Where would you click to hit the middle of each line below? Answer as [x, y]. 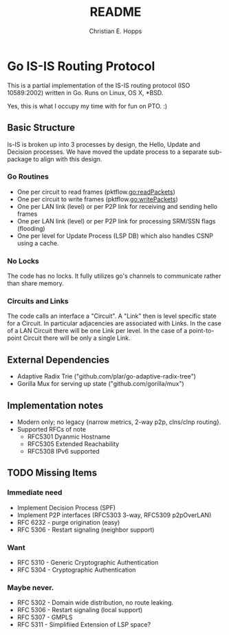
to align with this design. [68, 159]
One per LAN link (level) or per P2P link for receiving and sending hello [117, 206]
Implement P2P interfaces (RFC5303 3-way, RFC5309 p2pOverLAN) [114, 515]
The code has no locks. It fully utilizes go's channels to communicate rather [114, 276]
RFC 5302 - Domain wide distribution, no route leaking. [95, 603]
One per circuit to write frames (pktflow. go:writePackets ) [97, 199]
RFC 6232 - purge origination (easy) [68, 522]
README [116, 12]
